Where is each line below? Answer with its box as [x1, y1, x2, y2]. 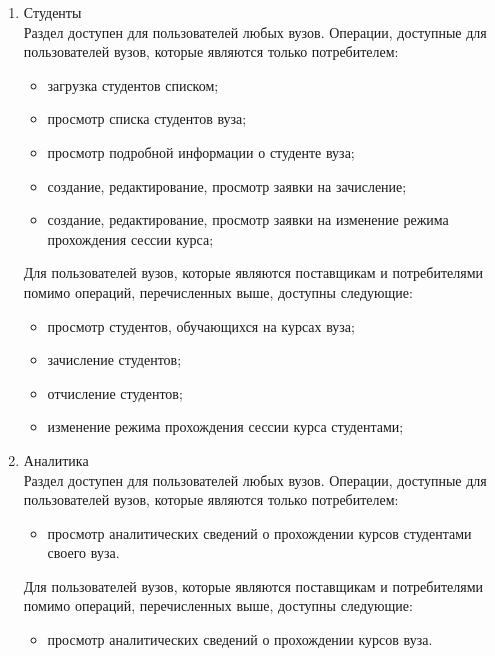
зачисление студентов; [47, 349, 182, 370]
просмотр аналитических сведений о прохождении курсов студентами [47, 522, 472, 543]
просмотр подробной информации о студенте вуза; [47, 141, 355, 162]
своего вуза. [47, 542, 120, 563]
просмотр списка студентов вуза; [47, 108, 247, 129]
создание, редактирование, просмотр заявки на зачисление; [47, 175, 407, 196]
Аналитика [23, 449, 89, 470]
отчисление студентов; [47, 382, 183, 403]
